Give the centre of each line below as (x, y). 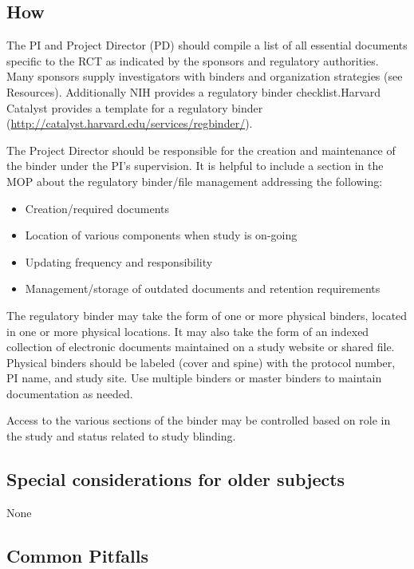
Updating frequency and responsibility (119, 261)
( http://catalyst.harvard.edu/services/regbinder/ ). (130, 123)
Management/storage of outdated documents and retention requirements (203, 288)
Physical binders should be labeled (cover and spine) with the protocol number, (201, 362)
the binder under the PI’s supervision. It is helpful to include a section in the (195, 166)
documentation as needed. (70, 393)
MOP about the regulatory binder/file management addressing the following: (195, 181)
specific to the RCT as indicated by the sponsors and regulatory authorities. (193, 60)
